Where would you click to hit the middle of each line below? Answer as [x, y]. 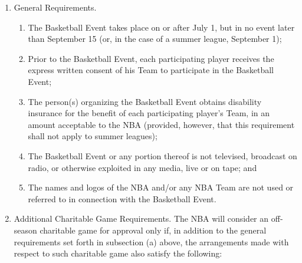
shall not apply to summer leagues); [93, 136]
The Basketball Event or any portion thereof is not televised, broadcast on [163, 155]
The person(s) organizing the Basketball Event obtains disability [145, 101]
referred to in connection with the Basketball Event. [122, 198]
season [25, 230]
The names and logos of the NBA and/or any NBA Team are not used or [161, 187]
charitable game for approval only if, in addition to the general [153, 230]
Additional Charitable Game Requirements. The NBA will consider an [141, 218]
